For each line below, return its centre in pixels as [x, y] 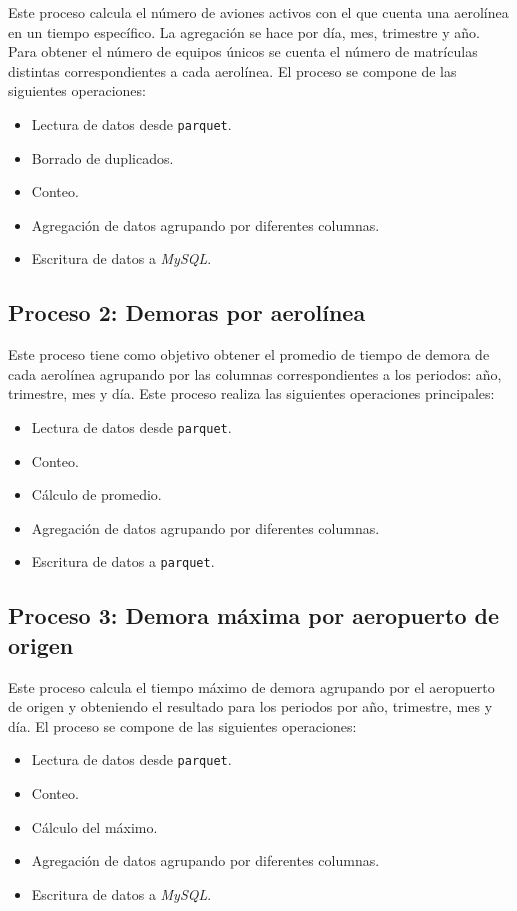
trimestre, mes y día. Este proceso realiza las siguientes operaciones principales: [251, 393]
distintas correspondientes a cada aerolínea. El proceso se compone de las [232, 70]
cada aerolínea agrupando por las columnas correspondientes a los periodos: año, [255, 373]
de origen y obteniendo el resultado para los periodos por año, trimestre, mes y [250, 706]
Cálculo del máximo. [94, 826]
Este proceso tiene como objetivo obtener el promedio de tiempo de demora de [249, 354]
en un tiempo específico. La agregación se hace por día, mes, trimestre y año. [244, 31]
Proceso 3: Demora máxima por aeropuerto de [254, 615]
